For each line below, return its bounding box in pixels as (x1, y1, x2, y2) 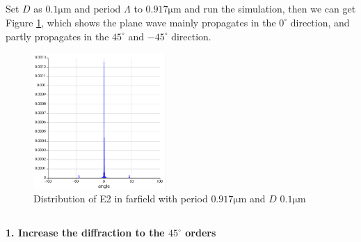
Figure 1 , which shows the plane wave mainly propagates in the (6, 15, 276, 29)
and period (74, 1, 121, 16)
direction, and (290, 15, 350, 29)
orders (185, 225, 216, 240)
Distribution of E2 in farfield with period (33, 191, 208, 206)
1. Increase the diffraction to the (6, 225, 165, 240)
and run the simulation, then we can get (184, 1, 356, 16)
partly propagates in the (6, 29, 109, 43)
